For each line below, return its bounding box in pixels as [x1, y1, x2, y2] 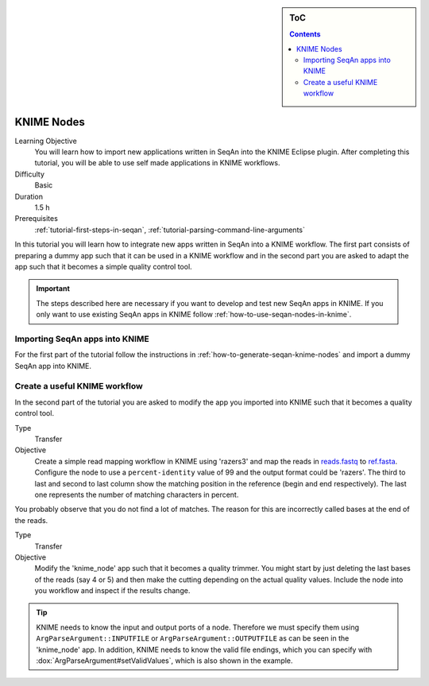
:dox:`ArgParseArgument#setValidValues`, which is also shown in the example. [36, 656, 293, 665]
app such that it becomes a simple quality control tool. [14, 262, 192, 271]
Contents [289, 29, 321, 39]
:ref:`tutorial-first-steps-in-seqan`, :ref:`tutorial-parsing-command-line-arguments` [34, 225, 305, 234]
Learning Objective [14, 136, 77, 145]
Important [36, 284, 71, 293]
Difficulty [14, 169, 45, 179]
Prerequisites [14, 214, 59, 223]
